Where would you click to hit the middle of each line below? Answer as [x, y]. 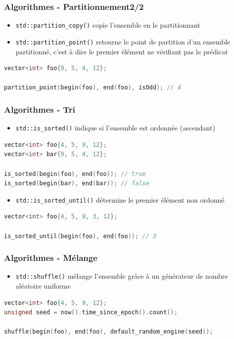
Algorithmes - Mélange [51, 258]
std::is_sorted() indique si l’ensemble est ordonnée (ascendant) [115, 128]
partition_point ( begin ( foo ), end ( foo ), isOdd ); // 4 [93, 88]
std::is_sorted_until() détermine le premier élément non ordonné [120, 199]
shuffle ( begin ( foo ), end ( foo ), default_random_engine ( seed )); [109, 332]
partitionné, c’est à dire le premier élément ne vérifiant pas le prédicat [122, 51]
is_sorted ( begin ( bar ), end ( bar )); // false [77, 184]
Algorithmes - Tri [40, 109]
